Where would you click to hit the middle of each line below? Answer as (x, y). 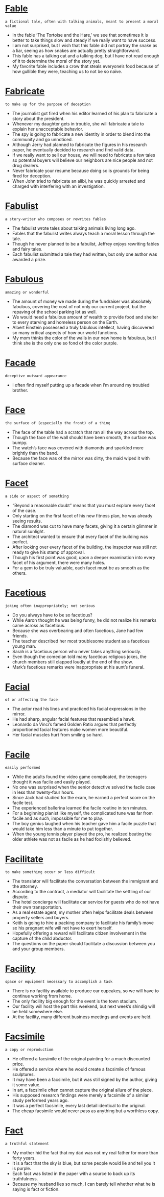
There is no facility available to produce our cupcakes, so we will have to (85, 991)
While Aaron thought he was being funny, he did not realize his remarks (84, 620)
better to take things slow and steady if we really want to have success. (84, 40)
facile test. (23, 803)
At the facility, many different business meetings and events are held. (82, 1017)
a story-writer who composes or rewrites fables (56, 219)
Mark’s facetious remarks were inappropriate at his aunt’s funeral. (78, 667)
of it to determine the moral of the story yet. (56, 61)
